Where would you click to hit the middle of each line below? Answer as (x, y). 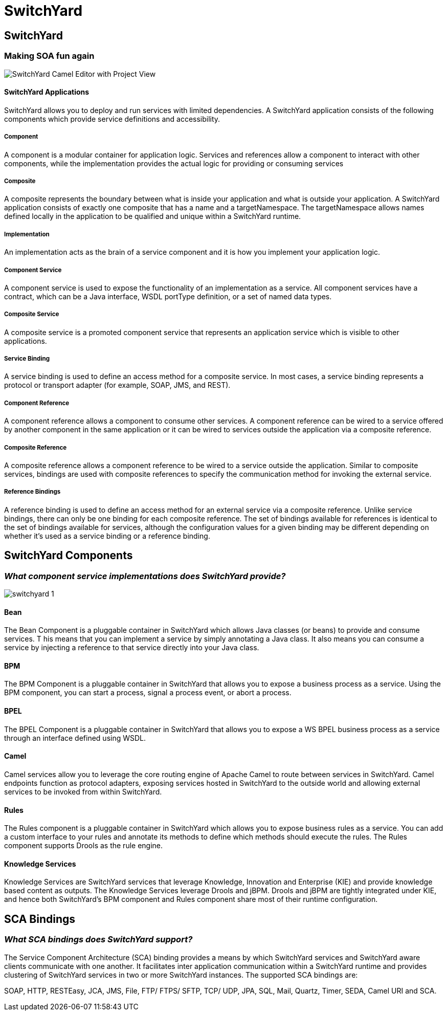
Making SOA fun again (49, 56)
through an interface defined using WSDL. (75, 738)
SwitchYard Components (69, 556)
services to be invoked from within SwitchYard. (83, 791)
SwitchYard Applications (47, 92)
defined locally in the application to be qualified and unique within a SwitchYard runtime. (153, 216)
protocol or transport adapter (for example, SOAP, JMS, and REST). (117, 385)
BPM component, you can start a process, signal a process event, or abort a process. (148, 693)
